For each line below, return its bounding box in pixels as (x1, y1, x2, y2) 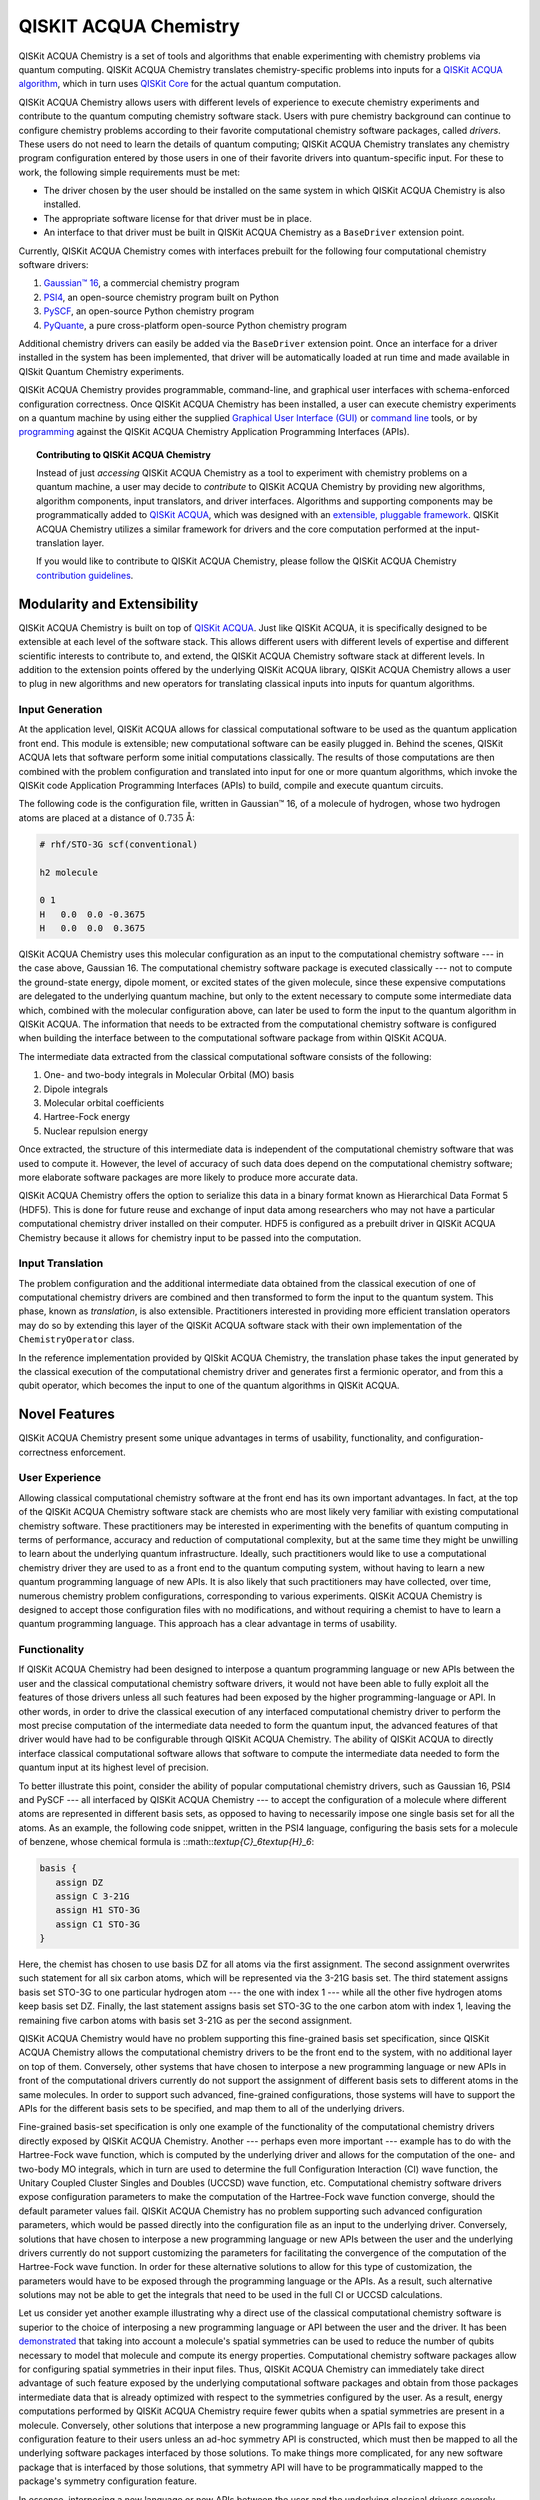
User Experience (18, 1471, 102, 1485)
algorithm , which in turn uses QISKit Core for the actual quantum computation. (18, 78, 342, 90)
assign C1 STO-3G (55, 1918, 140, 1930)
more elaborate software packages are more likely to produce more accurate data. (18, 1171, 359, 1183)
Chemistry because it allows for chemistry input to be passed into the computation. (18, 1231, 362, 1244)
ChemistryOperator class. (18, 1333, 135, 1345)
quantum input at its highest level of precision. (18, 1761, 209, 1774)
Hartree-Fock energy (43, 1111, 130, 1123)
